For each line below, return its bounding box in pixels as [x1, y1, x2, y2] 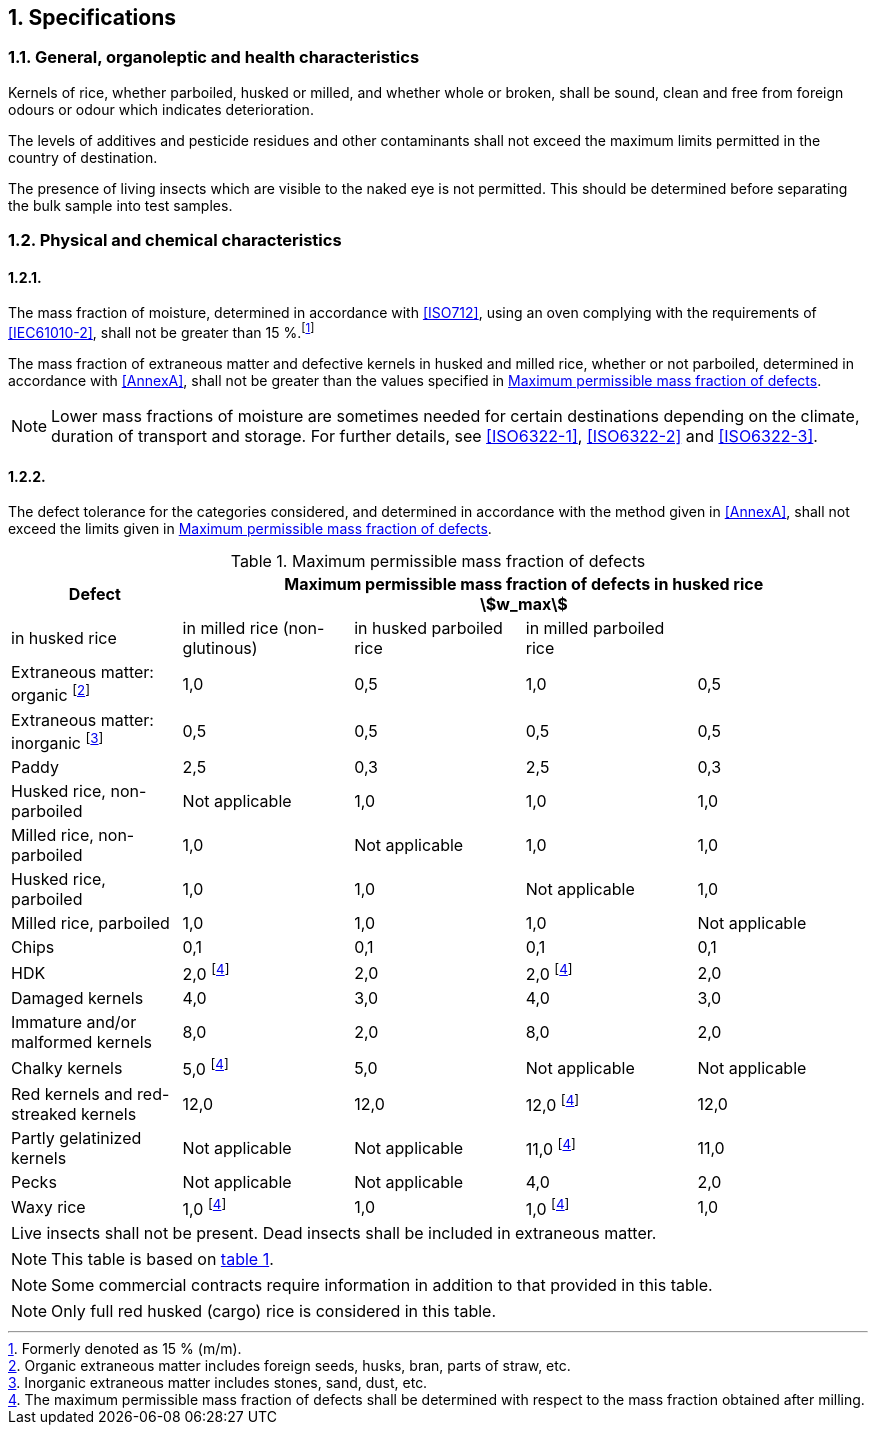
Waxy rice [11, 1197, 86, 1218]
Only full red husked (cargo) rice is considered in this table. [51, 1300, 496, 1321]
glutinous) [182, 638, 258, 659]
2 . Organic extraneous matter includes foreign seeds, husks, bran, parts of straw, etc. [8, 1356, 571, 1374]
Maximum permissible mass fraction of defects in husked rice [284, 574, 764, 595]
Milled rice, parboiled [11, 912, 170, 933]
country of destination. [8, 148, 158, 166]
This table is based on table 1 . [51, 1248, 274, 1269]
